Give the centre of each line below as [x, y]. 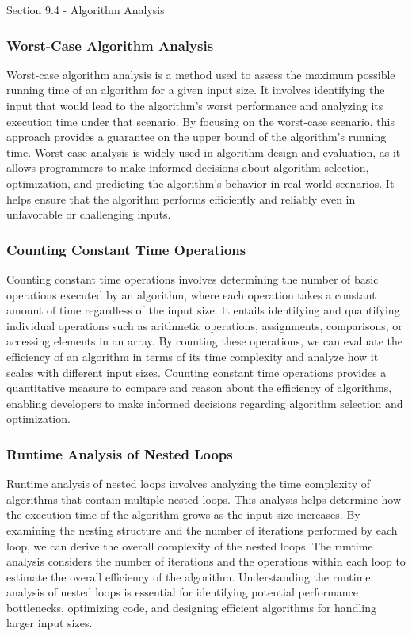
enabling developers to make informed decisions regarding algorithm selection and [205, 403]
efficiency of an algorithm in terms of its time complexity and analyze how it [193, 356]
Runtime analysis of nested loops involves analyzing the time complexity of [189, 484]
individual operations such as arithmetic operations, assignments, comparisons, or [204, 325]
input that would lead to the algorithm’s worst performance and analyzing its [195, 105]
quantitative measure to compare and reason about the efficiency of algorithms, [199, 388]
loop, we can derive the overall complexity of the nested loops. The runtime [190, 545]
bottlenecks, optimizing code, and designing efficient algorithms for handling [192, 607]
